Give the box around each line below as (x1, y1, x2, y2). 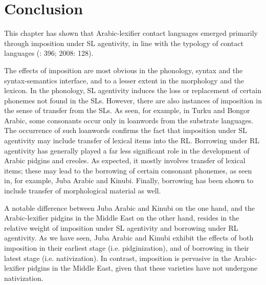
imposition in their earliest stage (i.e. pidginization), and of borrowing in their (4, 243, 249, 253)
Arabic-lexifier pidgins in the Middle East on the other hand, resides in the (4, 212, 239, 223)
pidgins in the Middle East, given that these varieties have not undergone (27, 262, 258, 273)
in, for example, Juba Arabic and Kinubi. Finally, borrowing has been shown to (4, 175, 254, 186)
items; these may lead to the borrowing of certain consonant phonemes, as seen (4, 165, 252, 176)
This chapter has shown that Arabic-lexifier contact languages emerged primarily (4, 28, 258, 38)
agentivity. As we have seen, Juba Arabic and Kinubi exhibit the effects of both (4, 232, 254, 243)
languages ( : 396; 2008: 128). (4, 48, 94, 58)
